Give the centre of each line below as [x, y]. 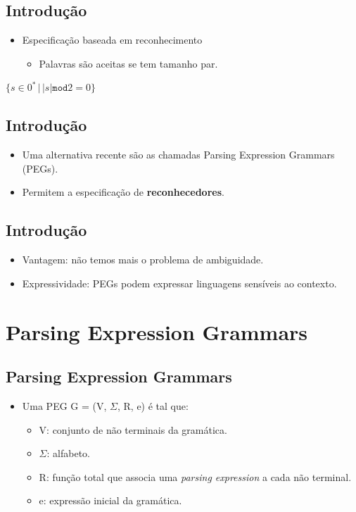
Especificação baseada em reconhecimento [112, 40]
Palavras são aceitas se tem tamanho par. [128, 63]
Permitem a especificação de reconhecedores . [123, 192]
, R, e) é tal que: [153, 405]
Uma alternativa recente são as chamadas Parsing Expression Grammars [178, 155]
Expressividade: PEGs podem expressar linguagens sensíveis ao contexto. [179, 283]
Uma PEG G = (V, [64, 405]
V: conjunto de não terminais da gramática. [133, 429]
